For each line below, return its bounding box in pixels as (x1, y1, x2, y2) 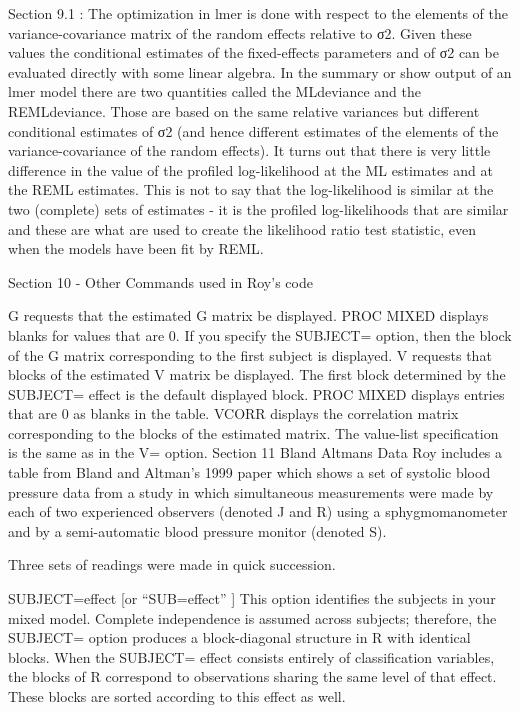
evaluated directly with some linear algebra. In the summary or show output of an (8, 61, 512, 82)
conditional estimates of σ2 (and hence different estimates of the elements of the (8, 120, 499, 141)
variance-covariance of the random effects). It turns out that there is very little (8, 140, 491, 161)
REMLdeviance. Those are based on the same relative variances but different (8, 100, 480, 121)
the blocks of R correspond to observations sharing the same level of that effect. (8, 666, 497, 687)
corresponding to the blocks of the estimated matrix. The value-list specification (8, 422, 499, 443)
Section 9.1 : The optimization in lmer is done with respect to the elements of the (8, 3, 508, 23)
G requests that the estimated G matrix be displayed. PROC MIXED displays (8, 305, 489, 326)
